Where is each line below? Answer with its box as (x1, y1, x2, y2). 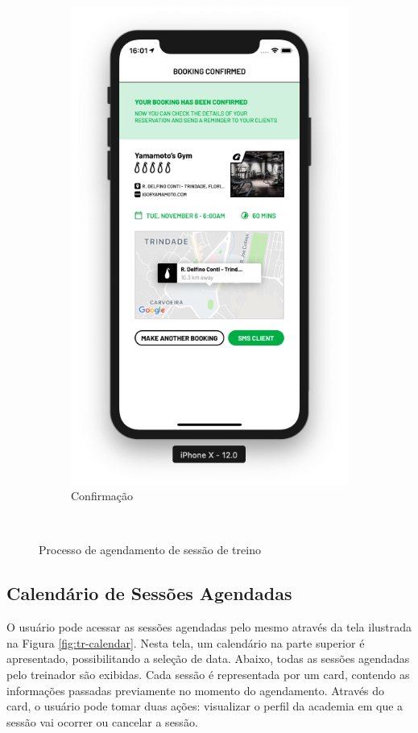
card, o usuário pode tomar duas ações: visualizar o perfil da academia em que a (6, 698, 404, 714)
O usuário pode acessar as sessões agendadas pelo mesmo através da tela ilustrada (6, 619, 412, 636)
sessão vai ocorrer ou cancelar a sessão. (6, 713, 198, 730)
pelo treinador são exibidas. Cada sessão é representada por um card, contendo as (6, 665, 410, 682)
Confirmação (71, 487, 134, 504)
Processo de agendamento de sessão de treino (39, 541, 261, 558)
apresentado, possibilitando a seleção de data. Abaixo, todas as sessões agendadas (6, 650, 410, 667)
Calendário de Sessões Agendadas (6, 581, 292, 606)
